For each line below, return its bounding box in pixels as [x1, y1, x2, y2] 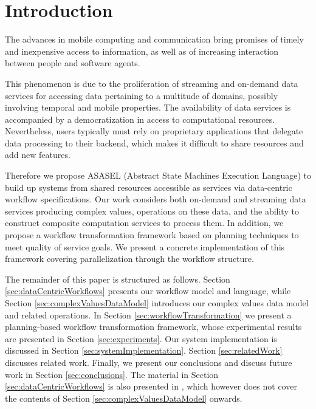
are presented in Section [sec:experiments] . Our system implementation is [5, 332, 277, 345]
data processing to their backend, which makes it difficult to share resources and [5, 136, 304, 149]
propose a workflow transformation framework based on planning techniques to [5, 229, 299, 241]
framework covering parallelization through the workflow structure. [5, 252, 254, 265]
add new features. [5, 148, 70, 161]
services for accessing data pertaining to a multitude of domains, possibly [5, 89, 278, 101]
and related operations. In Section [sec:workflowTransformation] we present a [5, 308, 292, 321]
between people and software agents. [5, 57, 140, 69]
